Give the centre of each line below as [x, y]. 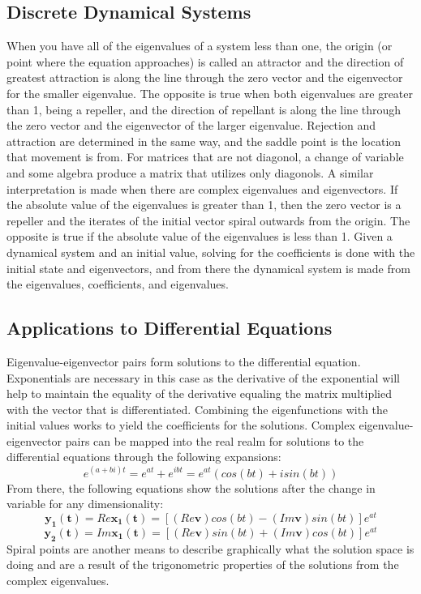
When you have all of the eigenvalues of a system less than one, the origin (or [200, 46]
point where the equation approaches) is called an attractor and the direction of [205, 61]
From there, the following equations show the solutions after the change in [191, 487]
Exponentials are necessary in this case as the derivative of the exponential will [203, 377]
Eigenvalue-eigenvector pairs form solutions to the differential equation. [184, 361]
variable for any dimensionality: [85, 504]
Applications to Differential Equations [170, 328]
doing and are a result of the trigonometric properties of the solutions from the [203, 564]
